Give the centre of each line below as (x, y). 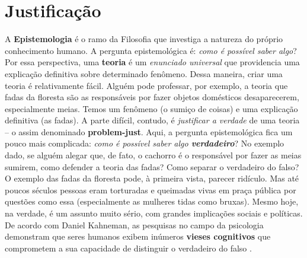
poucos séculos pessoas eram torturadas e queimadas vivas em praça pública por (151, 189)
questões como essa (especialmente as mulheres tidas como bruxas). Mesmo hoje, (152, 201)
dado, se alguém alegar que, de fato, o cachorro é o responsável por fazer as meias (153, 155)
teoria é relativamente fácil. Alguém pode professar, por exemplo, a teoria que (146, 85)
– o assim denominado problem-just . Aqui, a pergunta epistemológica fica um (149, 131)
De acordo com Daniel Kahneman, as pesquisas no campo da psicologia (134, 224)
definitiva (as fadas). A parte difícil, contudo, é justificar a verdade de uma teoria (152, 120)
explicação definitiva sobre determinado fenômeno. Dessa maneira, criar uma (144, 73)
